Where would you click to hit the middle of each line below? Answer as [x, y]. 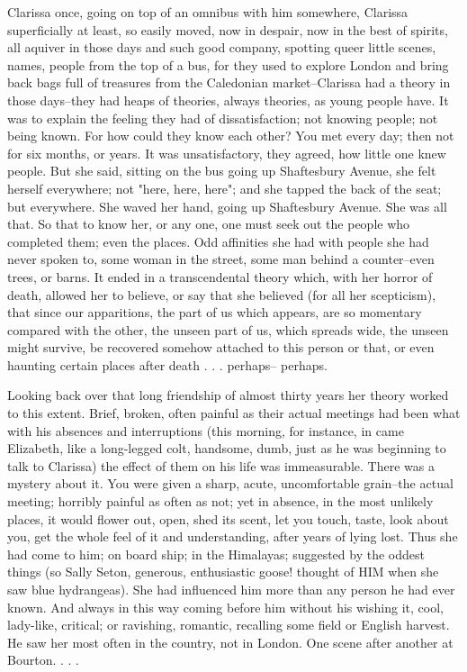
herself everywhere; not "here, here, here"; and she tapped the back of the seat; [225, 188]
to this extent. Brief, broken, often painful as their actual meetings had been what [234, 413]
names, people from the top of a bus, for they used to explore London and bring [228, 64]
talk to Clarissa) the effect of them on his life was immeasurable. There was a [221, 465]
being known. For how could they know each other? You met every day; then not [231, 136]
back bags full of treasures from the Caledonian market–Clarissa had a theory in [229, 82]
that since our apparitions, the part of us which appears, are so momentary [215, 312]
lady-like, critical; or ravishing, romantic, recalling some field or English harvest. [229, 625]
